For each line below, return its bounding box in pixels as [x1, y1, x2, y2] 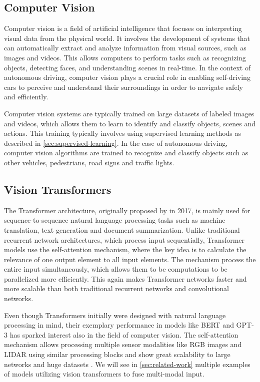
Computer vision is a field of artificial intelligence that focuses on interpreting [4, 23, 242, 33]
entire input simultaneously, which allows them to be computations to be [4, 264, 227, 274]
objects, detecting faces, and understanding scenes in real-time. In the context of [4, 62, 251, 72]
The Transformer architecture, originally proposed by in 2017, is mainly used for [4, 205, 250, 215]
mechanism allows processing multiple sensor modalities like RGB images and [4, 339, 242, 350]
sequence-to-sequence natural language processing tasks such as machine [4, 215, 225, 225]
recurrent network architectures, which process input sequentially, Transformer [4, 234, 245, 245]
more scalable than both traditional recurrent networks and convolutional [4, 283, 229, 294]
